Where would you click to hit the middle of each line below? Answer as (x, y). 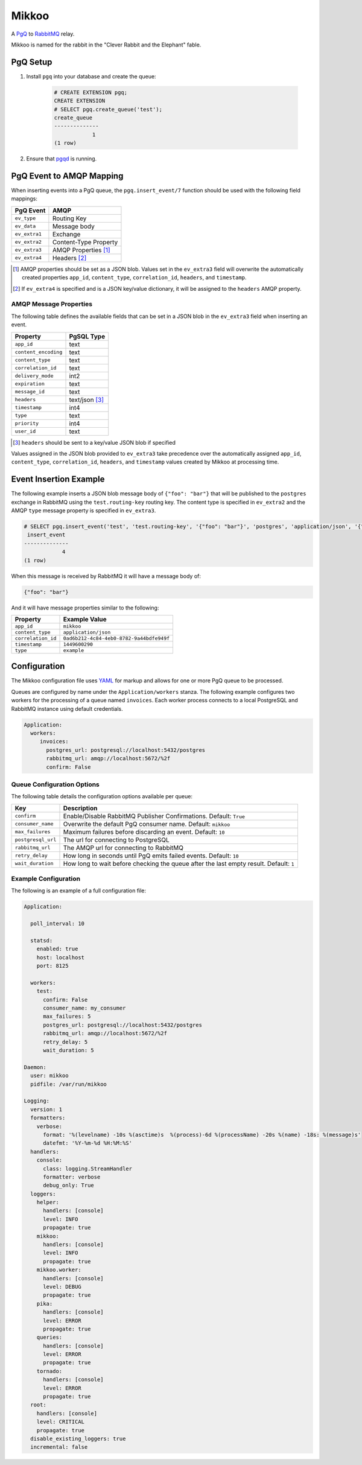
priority (27, 423)
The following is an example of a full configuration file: (79, 891)
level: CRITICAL (60, 1422)
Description (80, 808)
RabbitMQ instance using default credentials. (67, 708)
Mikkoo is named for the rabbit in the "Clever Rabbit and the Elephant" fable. (106, 45)
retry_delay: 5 (65, 1042)
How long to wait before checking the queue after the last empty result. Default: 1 (179, 863)
